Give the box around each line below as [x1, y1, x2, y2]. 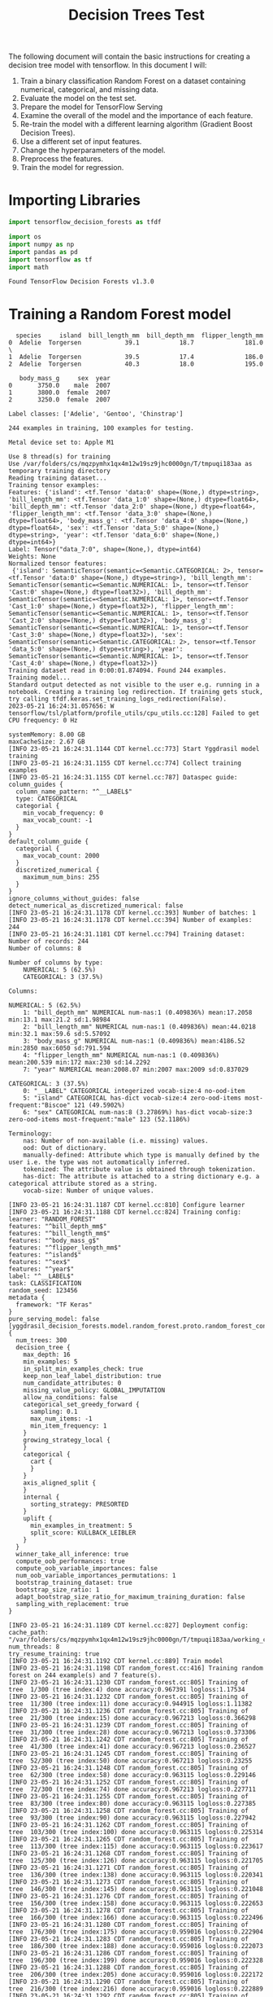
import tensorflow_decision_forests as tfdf [8, 218, 162, 226]
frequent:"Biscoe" [8, 1101, 71, 1109]
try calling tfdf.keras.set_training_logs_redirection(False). [8, 695, 227, 704]
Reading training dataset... [8, 474, 107, 482]
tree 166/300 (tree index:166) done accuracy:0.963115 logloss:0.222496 [8, 1914, 264, 1922]
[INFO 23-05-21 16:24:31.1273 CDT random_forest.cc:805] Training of [8, 1878, 249, 1886]
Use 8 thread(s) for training [8, 453, 111, 461]
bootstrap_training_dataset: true [15, 1578, 132, 1587]
